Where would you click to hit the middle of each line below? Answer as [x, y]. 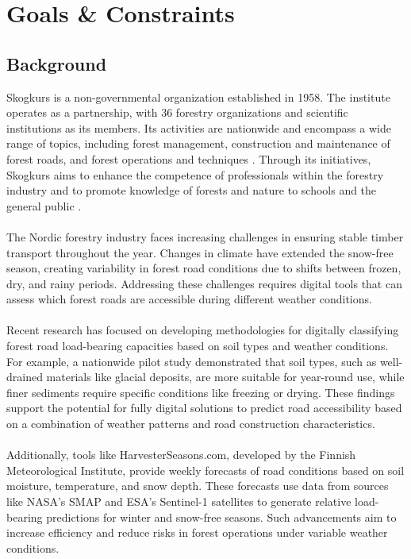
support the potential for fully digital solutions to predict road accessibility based [204, 408]
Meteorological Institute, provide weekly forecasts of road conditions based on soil [205, 470]
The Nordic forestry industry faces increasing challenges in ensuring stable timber [205, 236]
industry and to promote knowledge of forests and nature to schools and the [192, 190]
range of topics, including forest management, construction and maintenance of [198, 143]
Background [57, 63]
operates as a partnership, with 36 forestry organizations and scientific [177, 112]
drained [25, 377]
